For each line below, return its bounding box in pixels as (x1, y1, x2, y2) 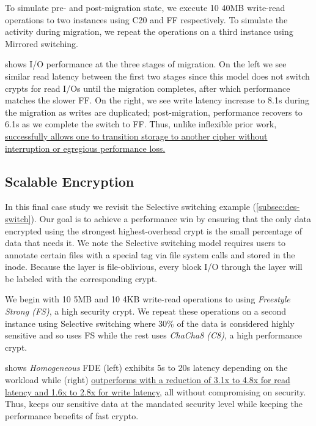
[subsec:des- (256, 200, 300, 213)
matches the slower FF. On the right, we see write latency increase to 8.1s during (5, 94, 309, 106)
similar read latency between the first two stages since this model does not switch (5, 69, 310, 82)
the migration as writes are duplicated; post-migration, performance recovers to (5, 105, 303, 118)
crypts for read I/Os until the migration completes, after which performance (5, 81, 290, 94)
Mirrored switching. (5, 37, 78, 50)
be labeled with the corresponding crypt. (5, 272, 158, 285)
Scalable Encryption (5, 171, 134, 190)
